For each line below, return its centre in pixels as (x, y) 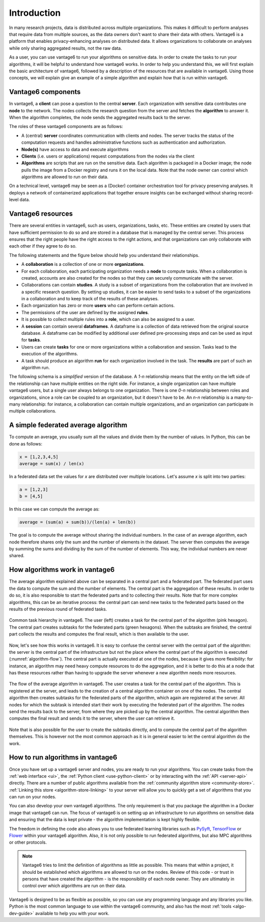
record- (246, 192)
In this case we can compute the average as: (54, 509)
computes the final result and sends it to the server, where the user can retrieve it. (92, 718)
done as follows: (26, 444)
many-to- (243, 397)
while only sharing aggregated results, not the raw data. (66, 48)
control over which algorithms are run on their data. (74, 886)
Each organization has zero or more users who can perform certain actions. (98, 306)
